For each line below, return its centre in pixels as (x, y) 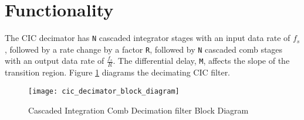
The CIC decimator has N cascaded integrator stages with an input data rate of (148, 38)
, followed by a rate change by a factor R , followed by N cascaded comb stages (144, 49)
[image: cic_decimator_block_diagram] (104, 91)
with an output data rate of (55, 61)
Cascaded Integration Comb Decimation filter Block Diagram (139, 110)
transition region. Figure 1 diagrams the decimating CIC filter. (118, 72)
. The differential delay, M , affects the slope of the (201, 61)
